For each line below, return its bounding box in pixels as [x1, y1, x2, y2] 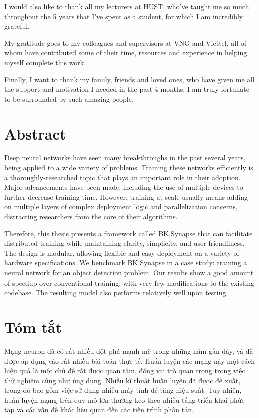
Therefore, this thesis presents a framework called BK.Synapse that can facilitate [4, 228, 253, 238]
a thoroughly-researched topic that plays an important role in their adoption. [4, 172, 241, 182]
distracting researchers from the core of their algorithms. [4, 211, 178, 222]
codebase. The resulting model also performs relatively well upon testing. [4, 287, 228, 298]
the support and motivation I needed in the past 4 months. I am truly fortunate [4, 84, 249, 94]
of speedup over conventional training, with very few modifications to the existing [4, 277, 255, 288]
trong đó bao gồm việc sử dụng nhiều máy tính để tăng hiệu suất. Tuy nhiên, [4, 385, 242, 395]
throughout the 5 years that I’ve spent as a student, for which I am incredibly [4, 11, 243, 21]
